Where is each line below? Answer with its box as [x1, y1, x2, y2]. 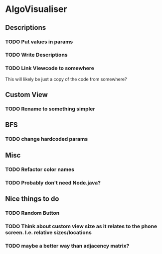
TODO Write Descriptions [5, 51, 68, 58]
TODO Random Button [5, 209, 60, 216]
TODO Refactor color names [5, 166, 75, 172]
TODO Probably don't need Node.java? [5, 179, 101, 186]
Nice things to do [5, 194, 59, 203]
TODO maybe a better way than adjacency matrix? [5, 242, 130, 249]
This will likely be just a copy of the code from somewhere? [5, 76, 127, 82]
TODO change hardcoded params [5, 136, 88, 143]
